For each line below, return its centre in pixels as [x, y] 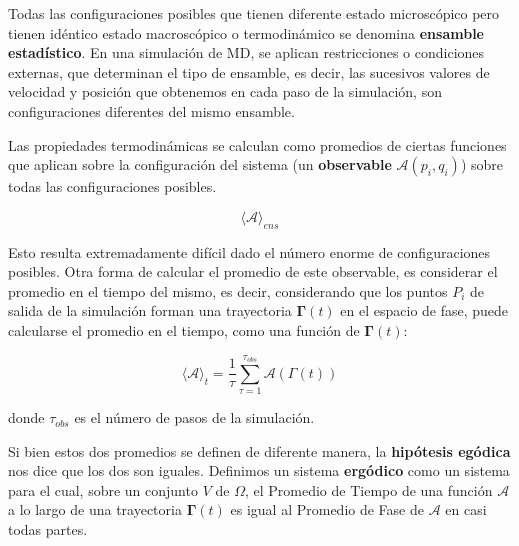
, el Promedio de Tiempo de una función [368, 489]
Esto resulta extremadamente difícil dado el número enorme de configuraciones [249, 251]
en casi [466, 509]
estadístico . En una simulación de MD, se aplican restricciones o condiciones [246, 52]
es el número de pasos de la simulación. [194, 417]
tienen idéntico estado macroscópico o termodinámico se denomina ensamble [246, 32]
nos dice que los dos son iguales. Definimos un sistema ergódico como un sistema [259, 470]
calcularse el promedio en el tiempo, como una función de [184, 329]
